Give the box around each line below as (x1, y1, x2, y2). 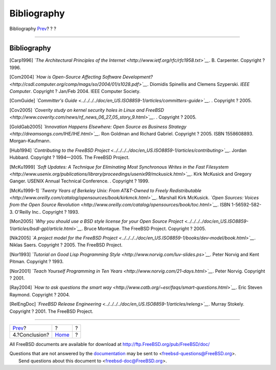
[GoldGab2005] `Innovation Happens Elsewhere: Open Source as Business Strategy (9, 123, 187, 130)
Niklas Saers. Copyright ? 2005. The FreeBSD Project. (9, 242, 123, 248)
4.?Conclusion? (12, 331, 50, 338)
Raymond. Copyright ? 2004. (9, 291, 70, 297)
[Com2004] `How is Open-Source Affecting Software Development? (9, 74, 153, 80)
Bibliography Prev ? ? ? (9, 26, 56, 32)
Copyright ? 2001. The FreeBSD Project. (9, 308, 94, 314)
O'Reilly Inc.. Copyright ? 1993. (14, 209, 79, 215)
